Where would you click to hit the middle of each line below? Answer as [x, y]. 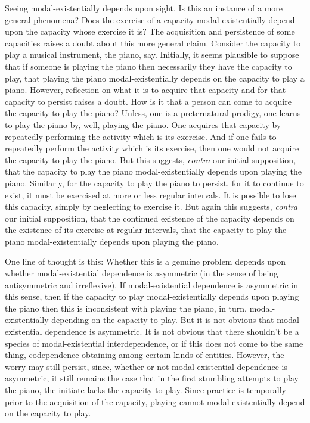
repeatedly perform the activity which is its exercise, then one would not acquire [152, 148]
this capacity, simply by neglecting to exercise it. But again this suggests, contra [151, 206]
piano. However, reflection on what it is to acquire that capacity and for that [145, 90]
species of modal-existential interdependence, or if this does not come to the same [154, 343]
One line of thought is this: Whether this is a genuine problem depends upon [145, 261]
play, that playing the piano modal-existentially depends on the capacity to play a [155, 78]
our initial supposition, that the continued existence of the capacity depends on [150, 218]
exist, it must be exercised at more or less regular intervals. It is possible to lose [151, 195]
